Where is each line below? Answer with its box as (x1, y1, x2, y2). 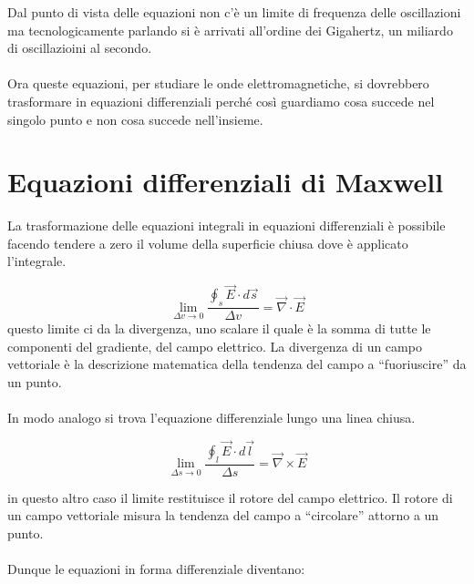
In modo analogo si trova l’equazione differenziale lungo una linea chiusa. (7, 408, 416, 427)
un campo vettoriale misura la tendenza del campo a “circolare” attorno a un (7, 506, 439, 525)
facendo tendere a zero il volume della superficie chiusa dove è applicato (7, 233, 408, 252)
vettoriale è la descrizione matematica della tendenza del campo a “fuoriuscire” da (7, 354, 467, 374)
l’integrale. (7, 251, 67, 271)
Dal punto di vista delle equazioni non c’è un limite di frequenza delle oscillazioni (7, 3, 461, 21)
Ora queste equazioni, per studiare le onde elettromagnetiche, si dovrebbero (7, 74, 429, 93)
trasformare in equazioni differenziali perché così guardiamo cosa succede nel (7, 91, 435, 110)
